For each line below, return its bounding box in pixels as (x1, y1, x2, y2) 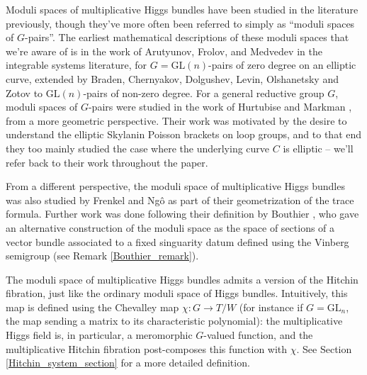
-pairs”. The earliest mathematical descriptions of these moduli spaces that (24, 30, 349, 45)
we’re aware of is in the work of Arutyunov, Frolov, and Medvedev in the (6, 43, 322, 58)
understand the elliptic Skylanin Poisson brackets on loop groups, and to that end (6, 127, 362, 142)
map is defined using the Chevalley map (6, 299, 179, 314)
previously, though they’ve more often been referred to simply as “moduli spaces (6, 16, 355, 30)
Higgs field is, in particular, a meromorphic (6, 328, 193, 342)
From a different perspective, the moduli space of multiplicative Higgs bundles (6, 179, 345, 194)
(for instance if (239, 299, 303, 314)
